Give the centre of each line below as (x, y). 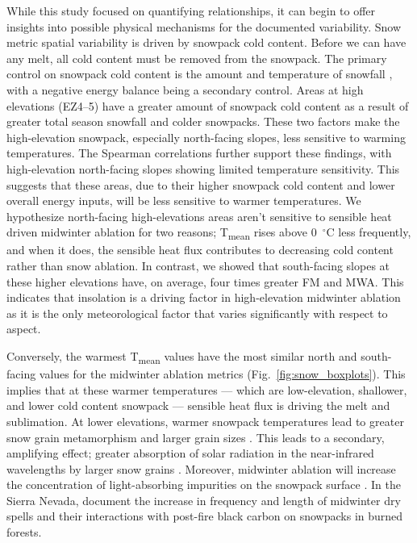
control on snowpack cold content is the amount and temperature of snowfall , (200, 74)
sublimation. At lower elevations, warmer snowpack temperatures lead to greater (205, 421)
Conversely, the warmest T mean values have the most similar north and (182, 357)
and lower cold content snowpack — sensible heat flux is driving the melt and (198, 405)
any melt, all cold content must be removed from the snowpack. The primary (197, 58)
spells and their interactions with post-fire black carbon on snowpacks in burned (205, 516)
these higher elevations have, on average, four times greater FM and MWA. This (205, 281)
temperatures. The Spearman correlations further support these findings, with (199, 153)
